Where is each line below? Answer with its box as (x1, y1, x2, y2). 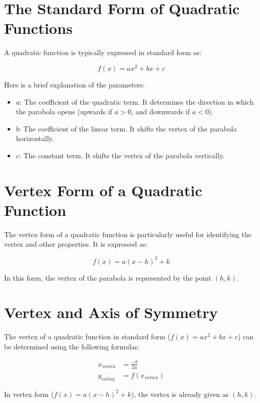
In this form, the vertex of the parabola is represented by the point (4, 272, 212, 283)
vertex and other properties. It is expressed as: (4, 239, 148, 249)
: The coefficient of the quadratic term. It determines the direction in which (20, 96, 254, 107)
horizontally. (16, 133, 54, 144)
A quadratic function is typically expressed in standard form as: (4, 47, 202, 58)
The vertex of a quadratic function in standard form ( (4, 331, 171, 342)
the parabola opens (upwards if (16, 106, 113, 117)
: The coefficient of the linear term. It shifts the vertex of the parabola (19, 123, 237, 133)
